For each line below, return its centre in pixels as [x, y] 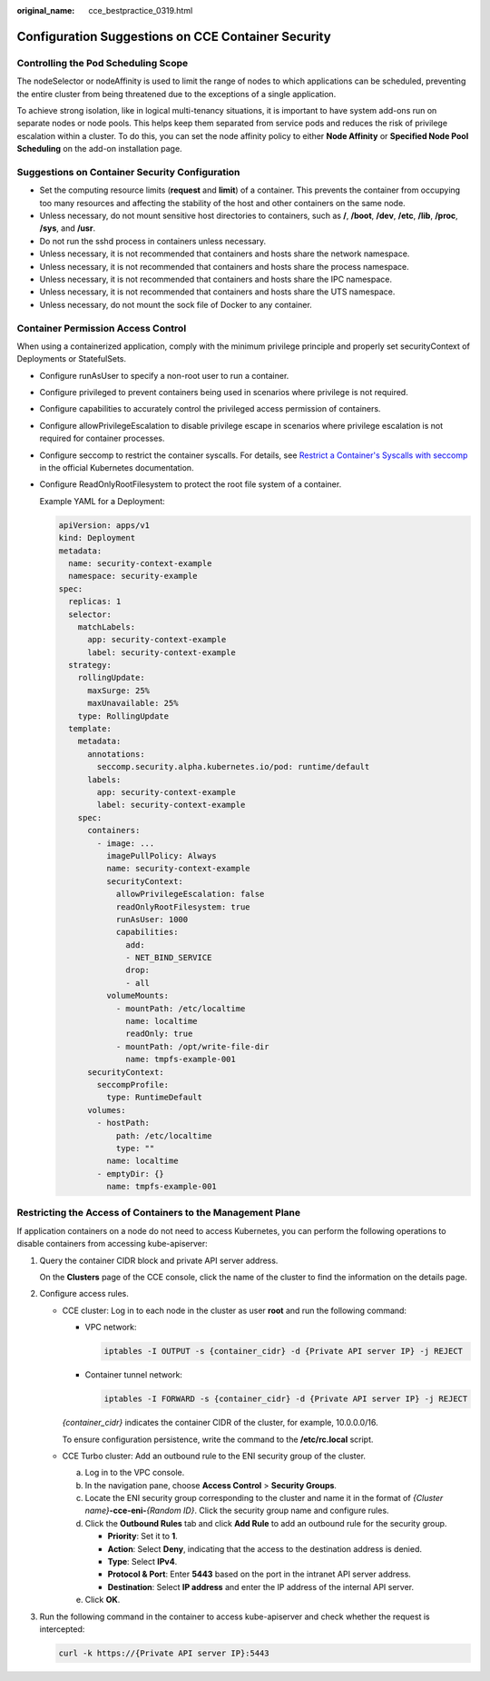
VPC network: [111, 1328]
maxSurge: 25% [118, 690]
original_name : [46, 10]
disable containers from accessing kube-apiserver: [112, 1244]
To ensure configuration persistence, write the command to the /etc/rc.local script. [218, 1439]
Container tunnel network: [134, 1375]
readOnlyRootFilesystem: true [183, 907]
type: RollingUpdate [123, 716]
